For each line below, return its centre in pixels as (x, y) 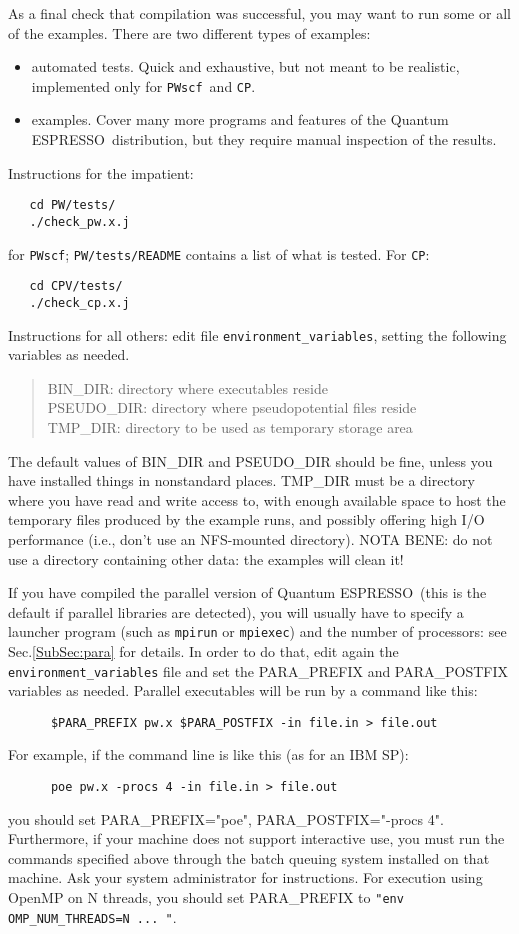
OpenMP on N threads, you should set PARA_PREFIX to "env (206, 897)
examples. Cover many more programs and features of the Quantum (240, 119)
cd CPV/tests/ (76, 286)
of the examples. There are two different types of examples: (189, 32)
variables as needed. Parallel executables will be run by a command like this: (243, 690)
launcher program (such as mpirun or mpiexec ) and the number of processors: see (257, 631)
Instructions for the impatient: (101, 172)
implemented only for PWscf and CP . (143, 85)
